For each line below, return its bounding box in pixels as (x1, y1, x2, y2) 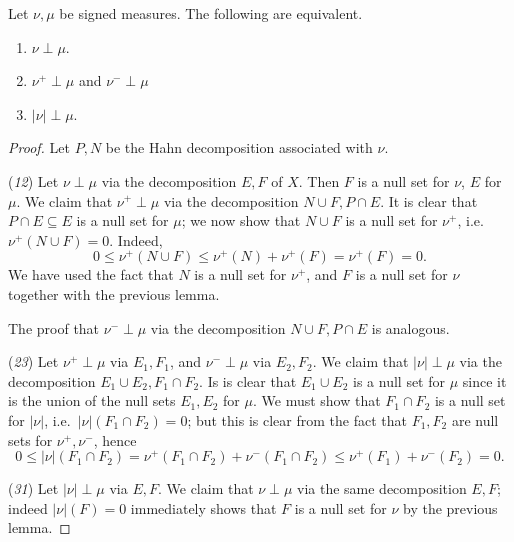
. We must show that (252, 390, 381, 411)
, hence (93, 429, 137, 450)
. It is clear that (380, 190, 478, 211)
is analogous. (371, 317, 450, 338)
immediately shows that (130, 497, 277, 518)
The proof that (8, 317, 100, 338)
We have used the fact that (8, 264, 174, 285)
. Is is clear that (199, 370, 297, 391)
